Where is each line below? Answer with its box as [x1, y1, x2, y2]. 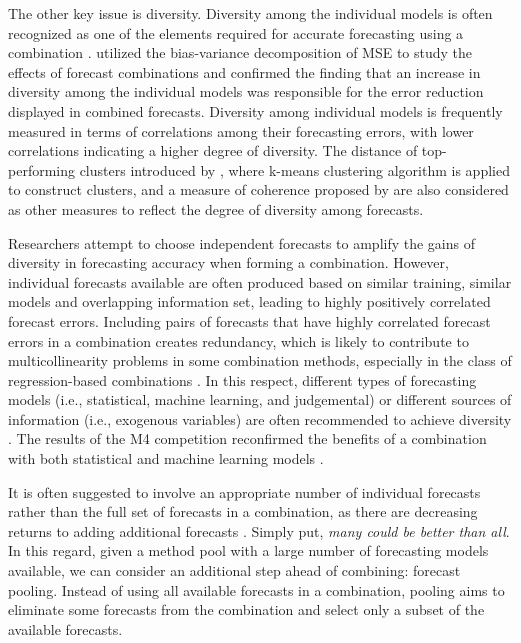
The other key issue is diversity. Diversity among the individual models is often [8, 3, 493, 23]
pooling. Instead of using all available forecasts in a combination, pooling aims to [8, 579, 505, 600]
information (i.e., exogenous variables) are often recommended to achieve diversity [8, 408, 512, 429]
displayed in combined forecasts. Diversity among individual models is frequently [8, 100, 503, 121]
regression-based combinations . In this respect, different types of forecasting [8, 369, 477, 390]
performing [8, 159, 75, 180]
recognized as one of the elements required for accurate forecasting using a [8, 22, 464, 43]
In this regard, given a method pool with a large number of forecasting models [8, 540, 489, 561]
